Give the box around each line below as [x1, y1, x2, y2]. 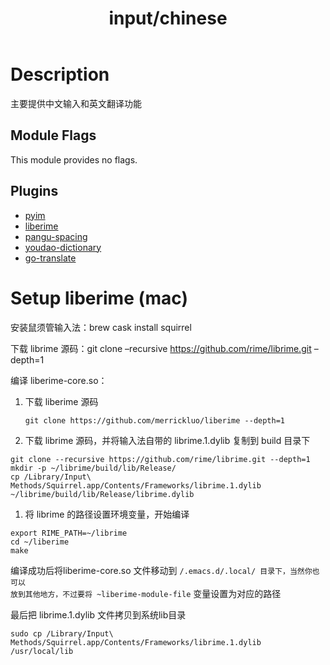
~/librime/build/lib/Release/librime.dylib [10, 489, 195, 499]
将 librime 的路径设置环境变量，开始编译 [24, 508, 190, 520]
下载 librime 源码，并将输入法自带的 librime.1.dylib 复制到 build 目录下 [24, 434, 311, 446]
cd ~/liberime [10, 537, 70, 547]
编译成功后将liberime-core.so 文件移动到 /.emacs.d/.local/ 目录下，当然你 [10, 564, 313, 576]
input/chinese [108, 7, 228, 30]
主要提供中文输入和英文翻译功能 [10, 97, 142, 109]
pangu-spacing [24, 230, 88, 242]
